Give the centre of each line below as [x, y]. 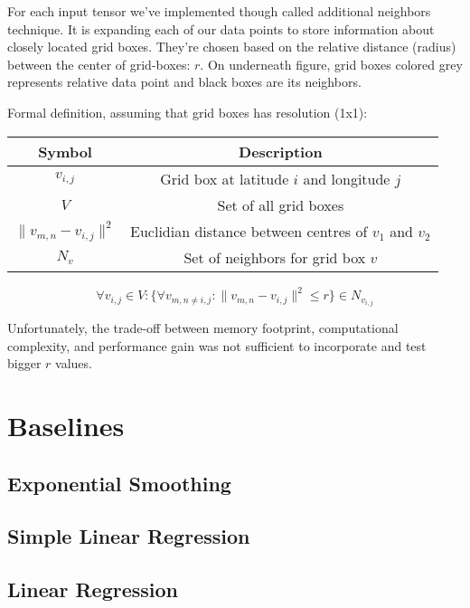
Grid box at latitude [225, 178]
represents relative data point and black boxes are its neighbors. [184, 82]
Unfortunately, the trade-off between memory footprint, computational [203, 328]
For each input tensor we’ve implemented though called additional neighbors [219, 11]
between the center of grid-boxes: [99, 64]
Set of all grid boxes [281, 204]
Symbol [65, 151]
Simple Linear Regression [129, 536]
